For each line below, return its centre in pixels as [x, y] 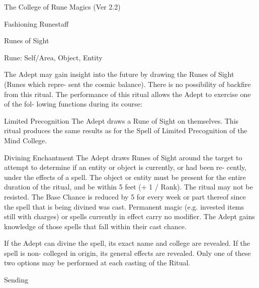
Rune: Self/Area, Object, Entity [53, 57]
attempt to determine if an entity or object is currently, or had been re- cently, [125, 167]
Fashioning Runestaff [36, 23]
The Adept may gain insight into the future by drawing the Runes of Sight [119, 74]
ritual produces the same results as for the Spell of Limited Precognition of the [126, 130]
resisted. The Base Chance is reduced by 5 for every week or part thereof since [125, 196]
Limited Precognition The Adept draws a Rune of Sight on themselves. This [121, 120]
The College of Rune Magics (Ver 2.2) [62, 7]
